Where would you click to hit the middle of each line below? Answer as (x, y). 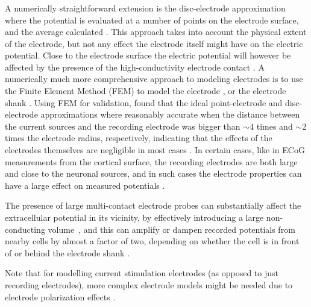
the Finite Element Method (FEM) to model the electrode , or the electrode (146, 91)
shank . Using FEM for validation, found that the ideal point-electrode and (144, 102)
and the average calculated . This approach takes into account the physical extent (156, 32)
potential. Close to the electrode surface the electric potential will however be (148, 55)
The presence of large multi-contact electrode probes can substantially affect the (153, 205)
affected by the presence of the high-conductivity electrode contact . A (135, 67)
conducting (25, 229)
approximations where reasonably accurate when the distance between (170, 114)
